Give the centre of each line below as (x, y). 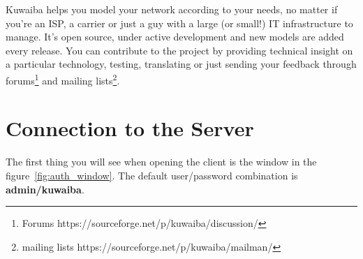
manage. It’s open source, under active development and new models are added (175, 37)
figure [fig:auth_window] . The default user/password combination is (152, 175)
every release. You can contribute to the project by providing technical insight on (179, 50)
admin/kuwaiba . (45, 189)
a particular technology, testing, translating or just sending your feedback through (181, 64)
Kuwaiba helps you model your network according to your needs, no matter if (172, 9)
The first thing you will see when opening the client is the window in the (161, 162)
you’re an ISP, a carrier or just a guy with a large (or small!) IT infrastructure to (179, 23)
